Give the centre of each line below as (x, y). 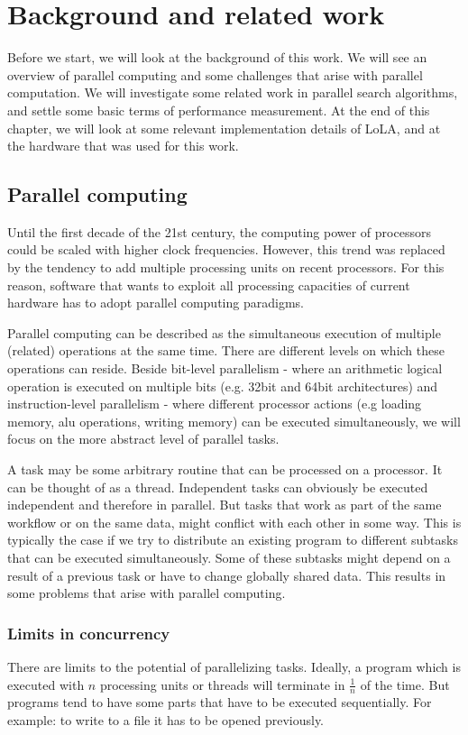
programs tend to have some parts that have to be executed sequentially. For (220, 702)
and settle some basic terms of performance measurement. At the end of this (219, 110)
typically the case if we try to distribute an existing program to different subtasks (233, 540)
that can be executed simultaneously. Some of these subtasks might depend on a (229, 557)
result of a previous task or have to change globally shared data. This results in (227, 575)
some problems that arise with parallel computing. (147, 593)
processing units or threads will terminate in (222, 684)
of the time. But (405, 684)
